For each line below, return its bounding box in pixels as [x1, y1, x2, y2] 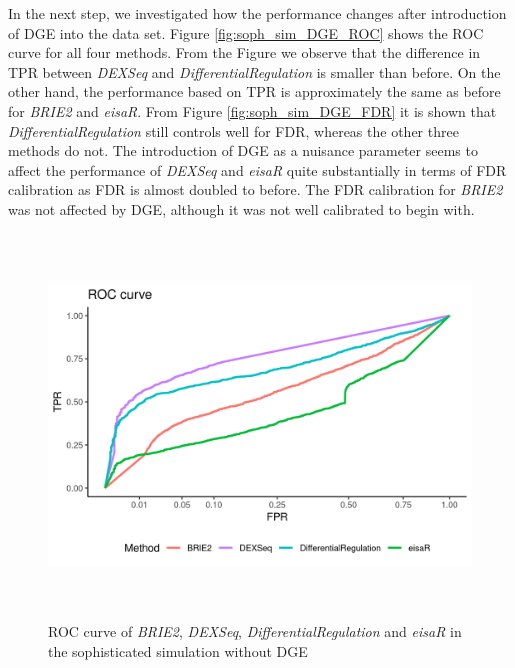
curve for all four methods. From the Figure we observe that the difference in [8, 42, 481, 63]
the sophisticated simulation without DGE [48, 640, 308, 661]
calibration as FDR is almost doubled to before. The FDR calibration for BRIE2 [8, 179, 503, 200]
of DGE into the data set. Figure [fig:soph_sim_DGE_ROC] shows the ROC [8, 22, 484, 43]
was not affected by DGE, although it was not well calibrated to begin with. [8, 198, 475, 219]
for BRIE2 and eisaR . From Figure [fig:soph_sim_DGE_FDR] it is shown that [8, 100, 497, 121]
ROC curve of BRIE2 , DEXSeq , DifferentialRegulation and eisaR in [48, 621, 462, 642]
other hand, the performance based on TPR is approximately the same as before [8, 81, 501, 102]
